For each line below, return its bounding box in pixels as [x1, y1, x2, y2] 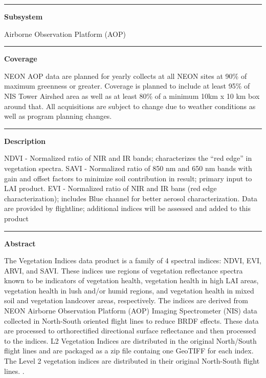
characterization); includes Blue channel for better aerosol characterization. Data [4, 193, 258, 203]
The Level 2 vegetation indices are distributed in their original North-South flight [4, 355, 260, 366]
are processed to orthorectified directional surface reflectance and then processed [4, 325, 256, 336]
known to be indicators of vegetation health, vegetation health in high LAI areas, [4, 275, 259, 286]
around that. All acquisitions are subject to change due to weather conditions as [4, 100, 256, 111]
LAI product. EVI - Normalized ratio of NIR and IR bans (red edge [4, 183, 217, 194]
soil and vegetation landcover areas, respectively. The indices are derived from [4, 295, 248, 306]
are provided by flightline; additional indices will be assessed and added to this [4, 203, 251, 214]
